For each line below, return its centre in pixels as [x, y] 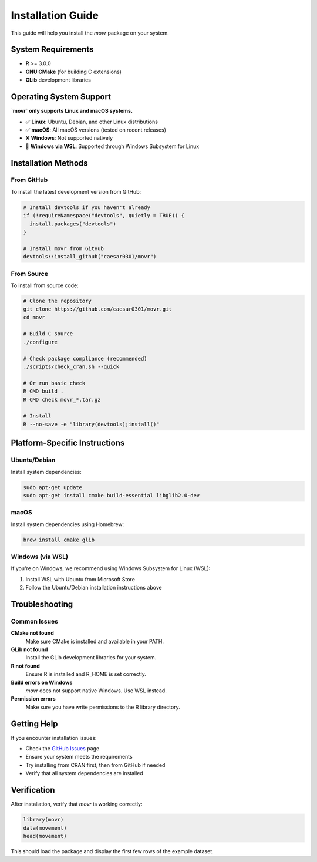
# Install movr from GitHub [63, 248]
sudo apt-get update [53, 487]
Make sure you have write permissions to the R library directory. [103, 707]
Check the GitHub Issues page [63, 749]
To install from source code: [45, 285]
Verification [33, 790]
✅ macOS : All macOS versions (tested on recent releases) [96, 130]
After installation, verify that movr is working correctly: [77, 804]
